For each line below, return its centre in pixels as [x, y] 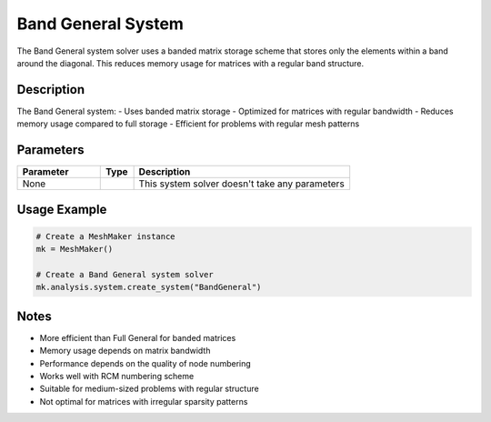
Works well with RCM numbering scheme [117, 376]
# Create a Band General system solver [125, 274]
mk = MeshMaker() [75, 249]
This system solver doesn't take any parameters [241, 184]
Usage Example [62, 209]
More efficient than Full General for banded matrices [138, 337]
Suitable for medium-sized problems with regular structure [149, 389]
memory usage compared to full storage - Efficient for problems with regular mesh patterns [188, 124]
